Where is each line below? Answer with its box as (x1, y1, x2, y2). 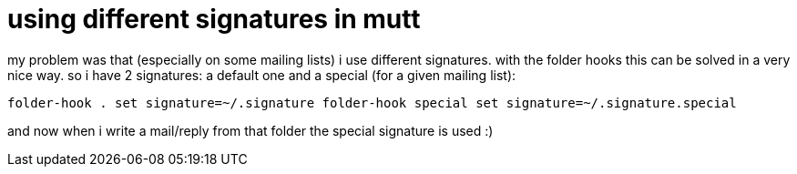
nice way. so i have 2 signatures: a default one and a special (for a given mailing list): (7, 67, 516, 83)
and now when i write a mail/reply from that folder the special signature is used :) (7, 122, 494, 138)
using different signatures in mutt (7, 4, 421, 35)
